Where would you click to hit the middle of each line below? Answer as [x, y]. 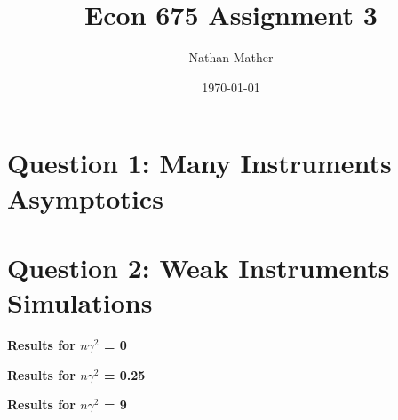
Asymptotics [85, 198]
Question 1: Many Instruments [199, 163]
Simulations [80, 302]
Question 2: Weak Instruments [199, 267]
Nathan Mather [231, 57]
